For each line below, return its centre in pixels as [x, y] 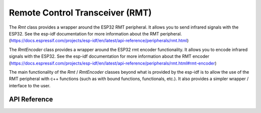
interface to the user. [30, 85]
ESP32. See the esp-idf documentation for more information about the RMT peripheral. [95, 33]
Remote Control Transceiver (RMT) [80, 13]
